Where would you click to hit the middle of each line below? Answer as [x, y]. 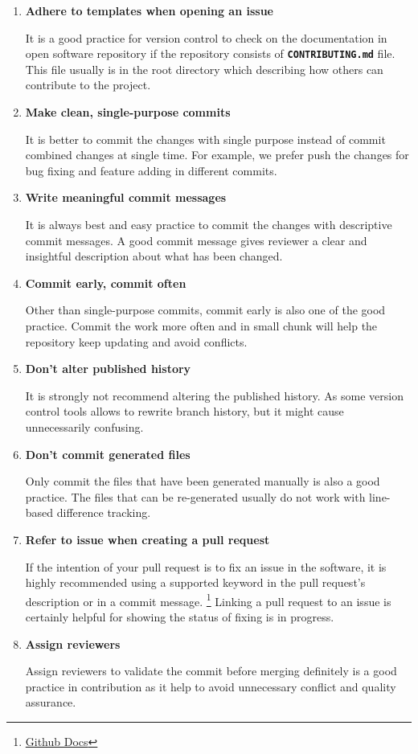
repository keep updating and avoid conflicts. [136, 341]
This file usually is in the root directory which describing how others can [204, 69]
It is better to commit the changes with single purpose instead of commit [205, 139]
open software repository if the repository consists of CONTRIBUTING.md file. [210, 53]
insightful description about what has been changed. [154, 256]
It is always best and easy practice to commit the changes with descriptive [209, 224]
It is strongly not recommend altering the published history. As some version [214, 395]
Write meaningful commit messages [126, 197]
